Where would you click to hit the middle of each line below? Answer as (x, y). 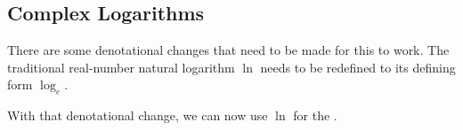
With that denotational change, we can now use (138, 115)
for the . (315, 115)
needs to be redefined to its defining (358, 67)
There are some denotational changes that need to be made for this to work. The (228, 50)
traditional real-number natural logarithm (121, 67)
